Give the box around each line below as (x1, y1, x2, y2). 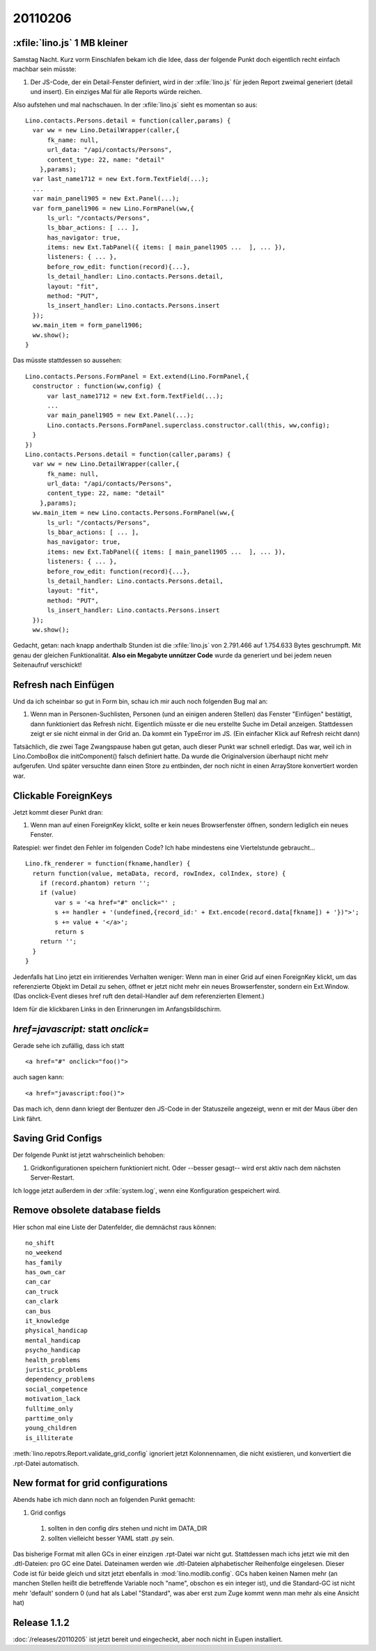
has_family (25, 1258, 63, 1267)
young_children (25, 1424, 77, 1432)
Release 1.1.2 (13, 1616, 70, 1629)
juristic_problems (25, 1366, 88, 1373)
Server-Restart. (30, 1173, 75, 1182)
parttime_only (25, 1414, 73, 1422)
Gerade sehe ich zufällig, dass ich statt (13, 1041, 125, 1049)
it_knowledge (25, 1317, 70, 1325)
